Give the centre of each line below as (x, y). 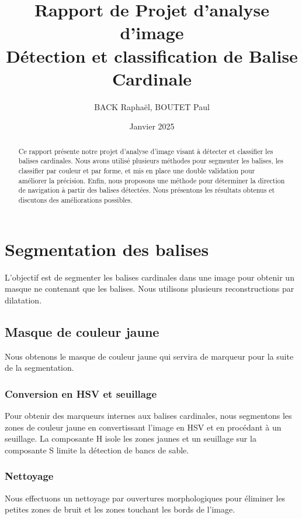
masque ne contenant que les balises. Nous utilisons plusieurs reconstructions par (150, 288)
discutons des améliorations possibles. (75, 199)
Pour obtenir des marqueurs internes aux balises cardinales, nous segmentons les (148, 415)
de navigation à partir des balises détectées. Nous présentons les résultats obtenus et (147, 190)
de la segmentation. (39, 368)
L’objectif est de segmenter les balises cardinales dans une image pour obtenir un (150, 277)
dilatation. (23, 300)
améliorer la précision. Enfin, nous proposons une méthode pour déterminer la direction (152, 180)
